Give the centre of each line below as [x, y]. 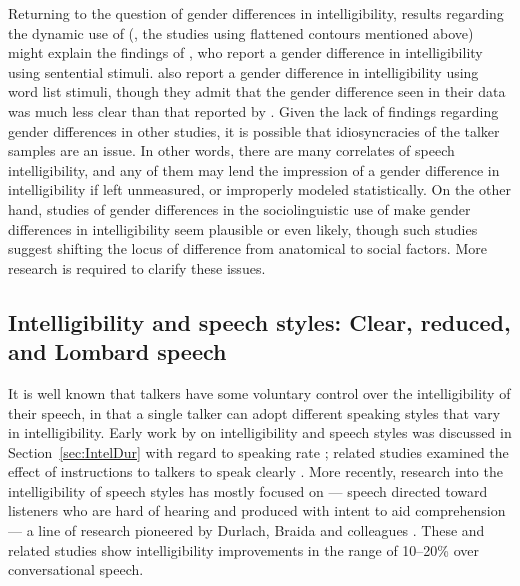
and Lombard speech [117, 351]
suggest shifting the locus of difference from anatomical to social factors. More [247, 248]
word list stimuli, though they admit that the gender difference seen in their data [257, 91]
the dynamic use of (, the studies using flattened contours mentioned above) [241, 32]
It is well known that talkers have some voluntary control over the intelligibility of [259, 392]
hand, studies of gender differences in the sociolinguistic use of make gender [239, 208]
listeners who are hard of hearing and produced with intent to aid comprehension [257, 510]
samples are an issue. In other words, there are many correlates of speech [231, 150]
